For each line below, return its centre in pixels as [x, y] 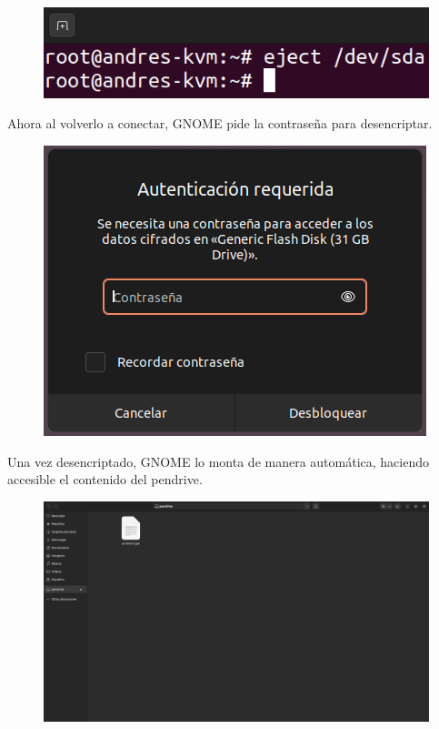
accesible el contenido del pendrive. [105, 479]
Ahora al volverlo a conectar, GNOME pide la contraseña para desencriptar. [220, 123]
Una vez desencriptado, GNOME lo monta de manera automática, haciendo [219, 461]
